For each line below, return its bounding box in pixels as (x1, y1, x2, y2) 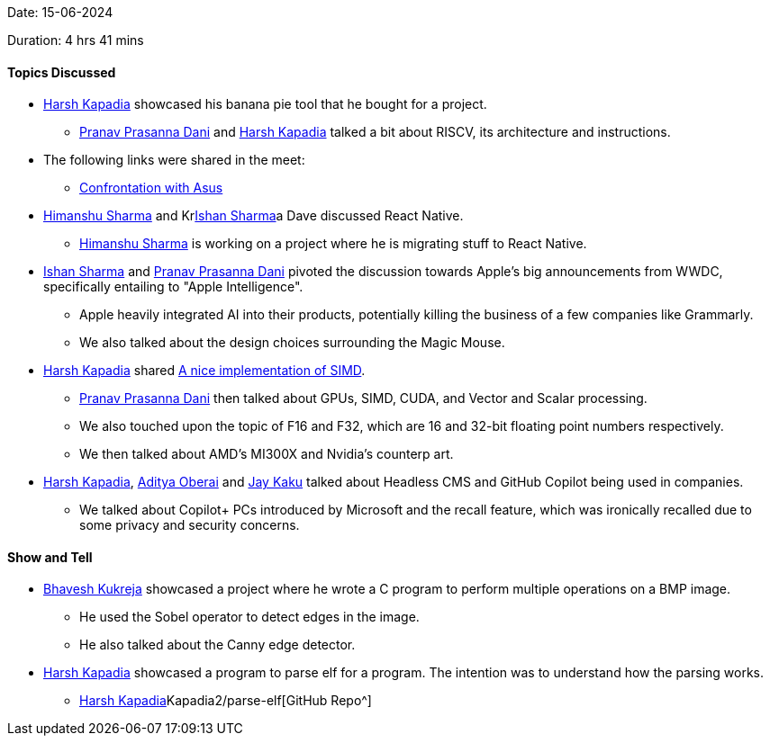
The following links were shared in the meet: (43, 152, 305, 168)
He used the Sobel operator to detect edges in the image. (79, 609, 420, 625)
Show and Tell (7, 549, 93, 565)
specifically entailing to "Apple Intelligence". (43, 279, 303, 295)
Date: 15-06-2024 (7, 4, 113, 20)
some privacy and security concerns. (79, 517, 300, 533)
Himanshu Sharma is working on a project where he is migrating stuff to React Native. (79, 236, 587, 252)
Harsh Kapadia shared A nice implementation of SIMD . (43, 363, 366, 379)
